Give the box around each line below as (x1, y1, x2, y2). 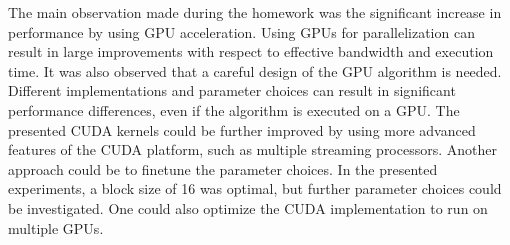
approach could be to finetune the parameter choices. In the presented (8, 158, 438, 179)
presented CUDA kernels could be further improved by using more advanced (8, 119, 476, 140)
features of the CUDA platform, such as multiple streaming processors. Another (8, 139, 498, 160)
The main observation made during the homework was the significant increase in (8, 2, 502, 22)
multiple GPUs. (8, 217, 104, 238)
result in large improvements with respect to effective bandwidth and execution (8, 41, 494, 62)
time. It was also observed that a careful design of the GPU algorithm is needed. (8, 60, 502, 81)
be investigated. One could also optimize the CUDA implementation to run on (8, 197, 488, 218)
